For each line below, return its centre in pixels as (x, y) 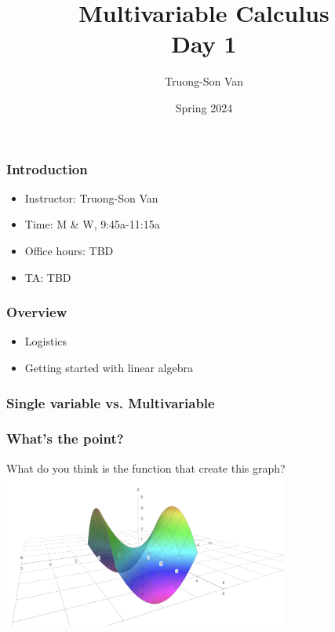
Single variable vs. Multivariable (111, 402)
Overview (37, 312)
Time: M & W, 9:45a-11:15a (92, 224)
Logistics (46, 341)
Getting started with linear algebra (109, 367)
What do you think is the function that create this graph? (146, 468)
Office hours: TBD (69, 250)
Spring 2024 (204, 107)
